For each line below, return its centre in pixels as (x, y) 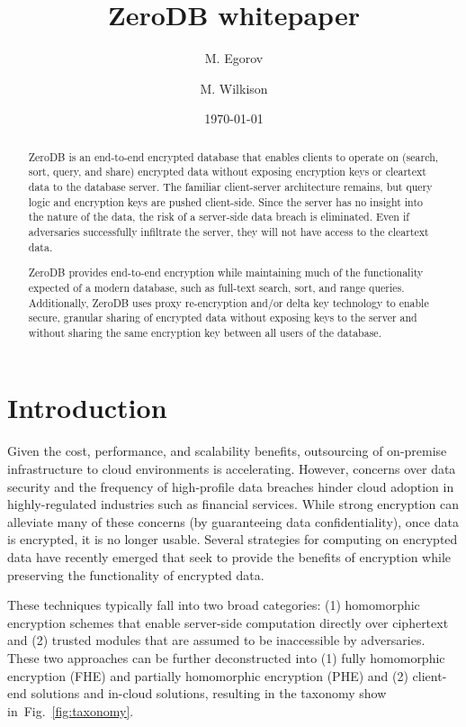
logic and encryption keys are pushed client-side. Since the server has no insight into (225, 201)
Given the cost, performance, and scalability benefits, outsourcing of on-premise (227, 451)
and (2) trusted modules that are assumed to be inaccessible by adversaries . (216, 640)
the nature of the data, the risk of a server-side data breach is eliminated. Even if (219, 217)
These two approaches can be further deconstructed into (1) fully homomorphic (226, 657)
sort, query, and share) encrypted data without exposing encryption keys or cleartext (227, 172)
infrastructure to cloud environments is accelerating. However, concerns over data (232, 468)
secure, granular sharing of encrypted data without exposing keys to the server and (223, 318)
